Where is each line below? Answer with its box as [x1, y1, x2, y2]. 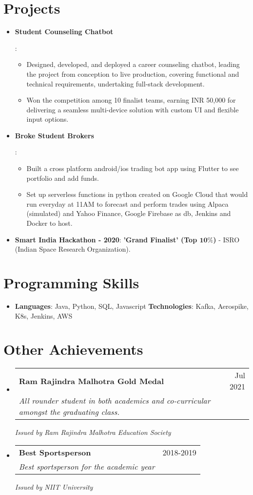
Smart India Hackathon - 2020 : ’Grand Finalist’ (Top [15, 234, 197, 244]
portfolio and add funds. [26, 172, 99, 183]
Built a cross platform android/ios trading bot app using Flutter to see [26, 163, 239, 173]
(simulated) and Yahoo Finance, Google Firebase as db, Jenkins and [26, 208, 231, 218]
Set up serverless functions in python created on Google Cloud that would [26, 189, 248, 199]
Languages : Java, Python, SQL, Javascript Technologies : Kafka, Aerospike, [15, 301, 249, 311]
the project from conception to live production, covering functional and [26, 68, 239, 79]
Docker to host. [26, 218, 73, 228]
